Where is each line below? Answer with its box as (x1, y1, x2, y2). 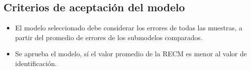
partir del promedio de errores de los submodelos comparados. (15, 32, 203, 42)
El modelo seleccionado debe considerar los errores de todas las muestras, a (15, 23, 243, 33)
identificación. (15, 58, 57, 68)
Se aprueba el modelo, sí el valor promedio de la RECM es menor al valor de (15, 48, 247, 59)
